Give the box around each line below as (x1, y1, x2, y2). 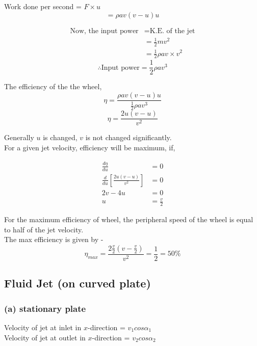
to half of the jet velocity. (4, 224, 84, 234)
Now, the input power (70, 27, 139, 35)
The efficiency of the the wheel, (4, 81, 102, 92)
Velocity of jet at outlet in (4, 332, 86, 342)
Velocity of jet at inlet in (4, 322, 82, 332)
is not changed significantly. (85, 132, 172, 143)
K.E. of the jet (149, 27, 195, 35)
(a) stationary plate (4, 302, 86, 314)
